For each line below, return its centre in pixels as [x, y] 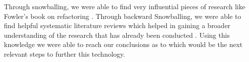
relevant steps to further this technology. [65, 54]
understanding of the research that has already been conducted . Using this [117, 35]
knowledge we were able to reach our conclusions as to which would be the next [123, 44]
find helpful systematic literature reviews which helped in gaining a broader [117, 25]
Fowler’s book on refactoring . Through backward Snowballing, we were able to [123, 16]
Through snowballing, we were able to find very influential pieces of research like [125, 6]
